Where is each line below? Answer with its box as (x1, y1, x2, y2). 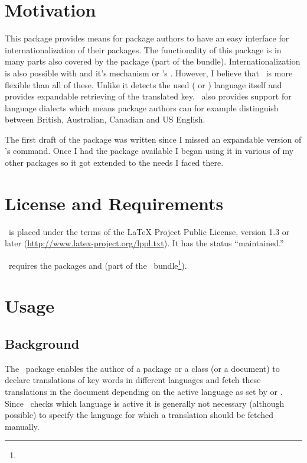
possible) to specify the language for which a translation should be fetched (5, 409, 274, 421)
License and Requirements (5, 191, 224, 215)
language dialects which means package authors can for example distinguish (5, 101, 279, 114)
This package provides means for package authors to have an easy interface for (5, 32, 289, 44)
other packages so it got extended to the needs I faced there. (5, 156, 224, 169)
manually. (5, 420, 40, 432)
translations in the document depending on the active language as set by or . (5, 385, 283, 397)
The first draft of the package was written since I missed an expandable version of (5, 133, 302, 145)
